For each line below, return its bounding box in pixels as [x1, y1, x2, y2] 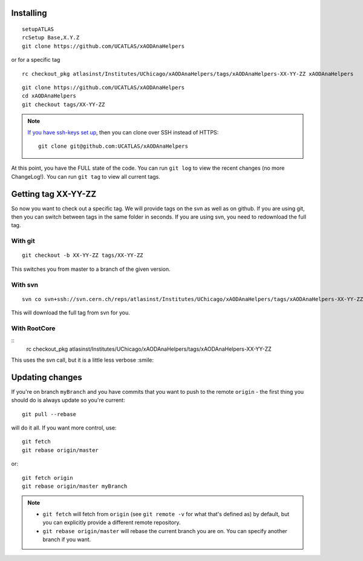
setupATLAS [22, 26, 54, 33]
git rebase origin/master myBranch [22, 483, 128, 490]
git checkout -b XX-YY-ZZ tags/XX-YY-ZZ [22, 252, 143, 259]
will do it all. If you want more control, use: [11, 424, 117, 431]
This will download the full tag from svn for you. [11, 309, 130, 316]
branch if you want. [42, 536, 91, 543]
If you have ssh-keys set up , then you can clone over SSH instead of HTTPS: [27, 128, 219, 136]
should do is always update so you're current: [11, 397, 125, 404]
